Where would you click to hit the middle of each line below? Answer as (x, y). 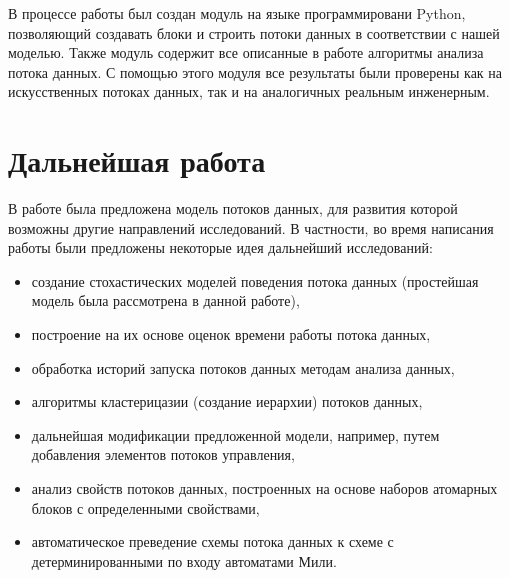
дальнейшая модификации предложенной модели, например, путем (235, 434)
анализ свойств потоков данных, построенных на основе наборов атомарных (264, 488)
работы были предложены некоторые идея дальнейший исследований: (220, 247)
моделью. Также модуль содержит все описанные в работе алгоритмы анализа (246, 52)
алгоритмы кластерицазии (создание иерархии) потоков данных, (227, 401)
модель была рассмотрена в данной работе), (165, 300)
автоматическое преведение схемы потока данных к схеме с (212, 541)
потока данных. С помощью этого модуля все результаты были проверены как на (255, 71)
